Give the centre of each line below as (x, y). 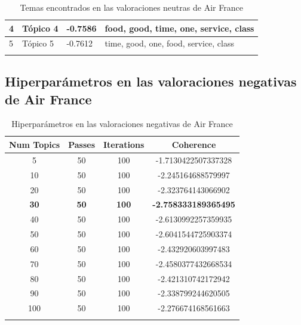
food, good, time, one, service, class (179, 28)
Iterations (124, 144)
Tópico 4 (40, 28)
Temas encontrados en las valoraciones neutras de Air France (131, 7)
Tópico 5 (38, 43)
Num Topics (35, 144)
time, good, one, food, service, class (170, 43)
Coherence (194, 144)
